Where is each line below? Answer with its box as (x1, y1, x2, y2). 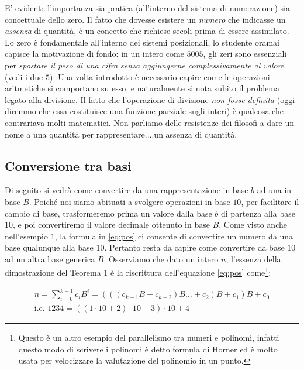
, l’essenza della (226, 252, 281, 265)
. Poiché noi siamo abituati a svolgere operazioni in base (29, 195, 230, 207)
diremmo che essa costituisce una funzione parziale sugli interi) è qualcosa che (5, 105, 284, 117)
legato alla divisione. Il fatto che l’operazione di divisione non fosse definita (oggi (5, 93, 295, 105)
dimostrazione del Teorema (5, 266, 101, 279)
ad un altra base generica (5, 252, 95, 265)
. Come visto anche (219, 218, 287, 231)
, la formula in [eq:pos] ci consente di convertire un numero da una (54, 229, 293, 242)
